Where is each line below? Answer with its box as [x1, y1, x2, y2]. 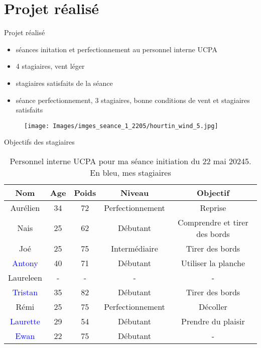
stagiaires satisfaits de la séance [16, 77, 113, 88]
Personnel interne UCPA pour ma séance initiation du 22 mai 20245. [10, 155, 251, 167]
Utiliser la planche [181, 257, 245, 269]
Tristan [12, 286, 38, 298]
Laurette [10, 315, 40, 327]
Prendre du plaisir [181, 315, 245, 327]
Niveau [120, 186, 149, 198]
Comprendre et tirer [178, 216, 248, 228]
